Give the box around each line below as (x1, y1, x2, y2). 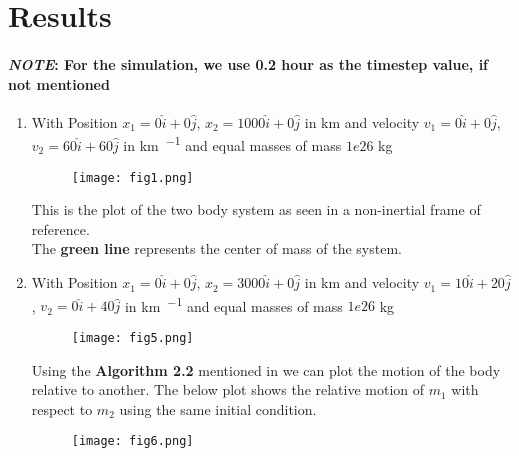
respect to (31, 398, 93, 419)
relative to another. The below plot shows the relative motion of (31, 379, 425, 400)
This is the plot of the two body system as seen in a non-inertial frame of (31, 199, 481, 220)
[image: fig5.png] (71, 330, 194, 345)
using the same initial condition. (119, 398, 317, 419)
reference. (31, 218, 90, 239)
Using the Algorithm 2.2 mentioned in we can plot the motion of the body (31, 359, 501, 380)
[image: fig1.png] (71, 170, 194, 185)
